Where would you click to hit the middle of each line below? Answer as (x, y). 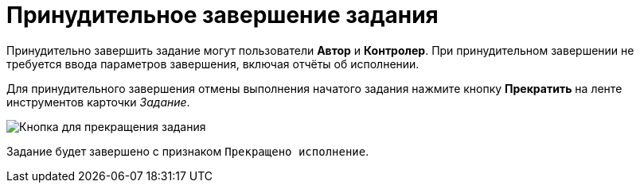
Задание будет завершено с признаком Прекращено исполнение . (188, 151)
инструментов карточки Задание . (98, 102)
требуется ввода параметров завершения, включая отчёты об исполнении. (213, 64)
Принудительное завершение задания (222, 15)
